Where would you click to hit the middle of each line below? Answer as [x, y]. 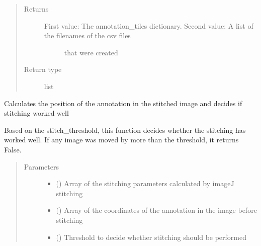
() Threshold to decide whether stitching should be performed [151, 237]
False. [13, 149]
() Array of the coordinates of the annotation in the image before [156, 210]
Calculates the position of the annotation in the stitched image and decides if [123, 103]
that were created [91, 52]
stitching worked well [36, 113]
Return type [43, 69]
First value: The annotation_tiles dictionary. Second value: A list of [149, 25]
